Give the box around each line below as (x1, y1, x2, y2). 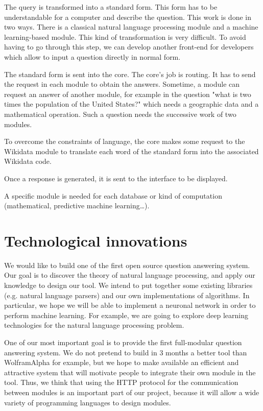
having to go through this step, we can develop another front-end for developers (4, 41, 254, 52)
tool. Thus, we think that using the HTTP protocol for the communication (4, 377, 238, 388)
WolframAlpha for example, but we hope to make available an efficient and (4, 357, 239, 368)
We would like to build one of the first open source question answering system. (4, 259, 250, 270)
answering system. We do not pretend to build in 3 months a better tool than (4, 347, 247, 357)
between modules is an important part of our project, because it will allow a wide (4, 386, 259, 397)
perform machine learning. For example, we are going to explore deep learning (4, 309, 249, 320)
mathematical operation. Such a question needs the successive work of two (4, 108, 236, 119)
